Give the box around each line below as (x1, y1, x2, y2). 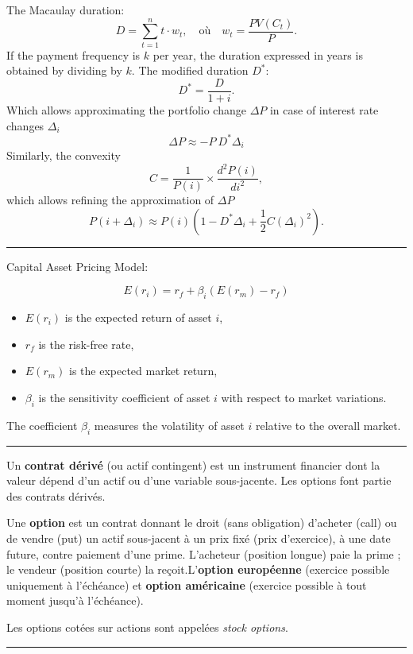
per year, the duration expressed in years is (152, 46, 363, 63)
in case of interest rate (269, 101, 379, 118)
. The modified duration (131, 62, 249, 79)
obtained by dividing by (6, 62, 122, 79)
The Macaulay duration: (6, 2, 125, 17)
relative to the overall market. (255, 416, 401, 433)
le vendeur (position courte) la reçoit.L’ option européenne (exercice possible (6, 561, 390, 578)
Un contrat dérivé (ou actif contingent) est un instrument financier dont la (6, 456, 380, 473)
